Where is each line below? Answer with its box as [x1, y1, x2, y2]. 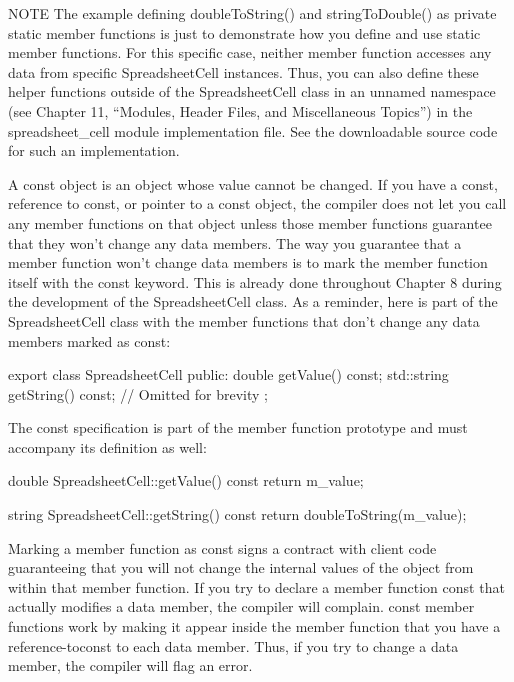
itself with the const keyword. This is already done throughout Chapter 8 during [8, 271, 502, 292]
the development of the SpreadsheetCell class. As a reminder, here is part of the [8, 291, 498, 312]
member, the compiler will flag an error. [8, 655, 253, 676]
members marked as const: [8, 330, 171, 351]
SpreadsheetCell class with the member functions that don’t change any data [8, 310, 480, 331]
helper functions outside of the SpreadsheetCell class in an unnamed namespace [8, 81, 496, 102]
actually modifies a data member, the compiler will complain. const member [8, 596, 475, 617]
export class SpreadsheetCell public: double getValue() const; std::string [8, 364, 449, 385]
